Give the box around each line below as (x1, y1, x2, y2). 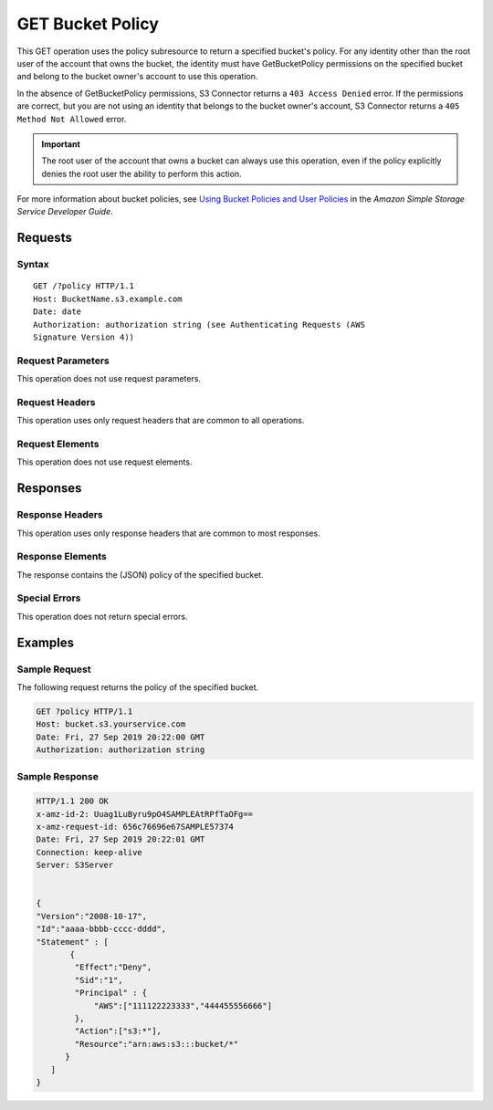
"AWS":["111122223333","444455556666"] (93, 1000, 273, 1011)
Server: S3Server (36, 860, 114, 871)
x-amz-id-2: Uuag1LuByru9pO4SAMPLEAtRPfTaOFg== (36, 809, 253, 819)
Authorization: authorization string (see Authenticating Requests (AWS (33, 319, 365, 330)
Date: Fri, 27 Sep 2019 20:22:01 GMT (36, 834, 205, 844)
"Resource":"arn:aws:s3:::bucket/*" (74, 1039, 239, 1049)
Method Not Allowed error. (16, 113, 127, 124)
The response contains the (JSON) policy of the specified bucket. (16, 569, 264, 580)
